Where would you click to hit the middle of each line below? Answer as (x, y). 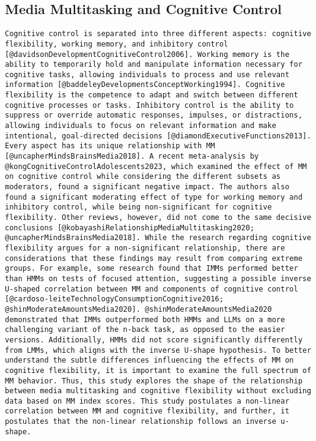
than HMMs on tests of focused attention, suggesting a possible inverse (158, 278)
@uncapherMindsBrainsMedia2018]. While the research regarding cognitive (158, 238)
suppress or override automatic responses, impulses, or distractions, (154, 115)
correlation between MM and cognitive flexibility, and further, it (147, 411)
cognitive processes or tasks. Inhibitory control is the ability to (149, 105)
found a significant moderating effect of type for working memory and (154, 197)
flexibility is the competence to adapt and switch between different (152, 95)
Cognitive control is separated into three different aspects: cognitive (158, 34)
